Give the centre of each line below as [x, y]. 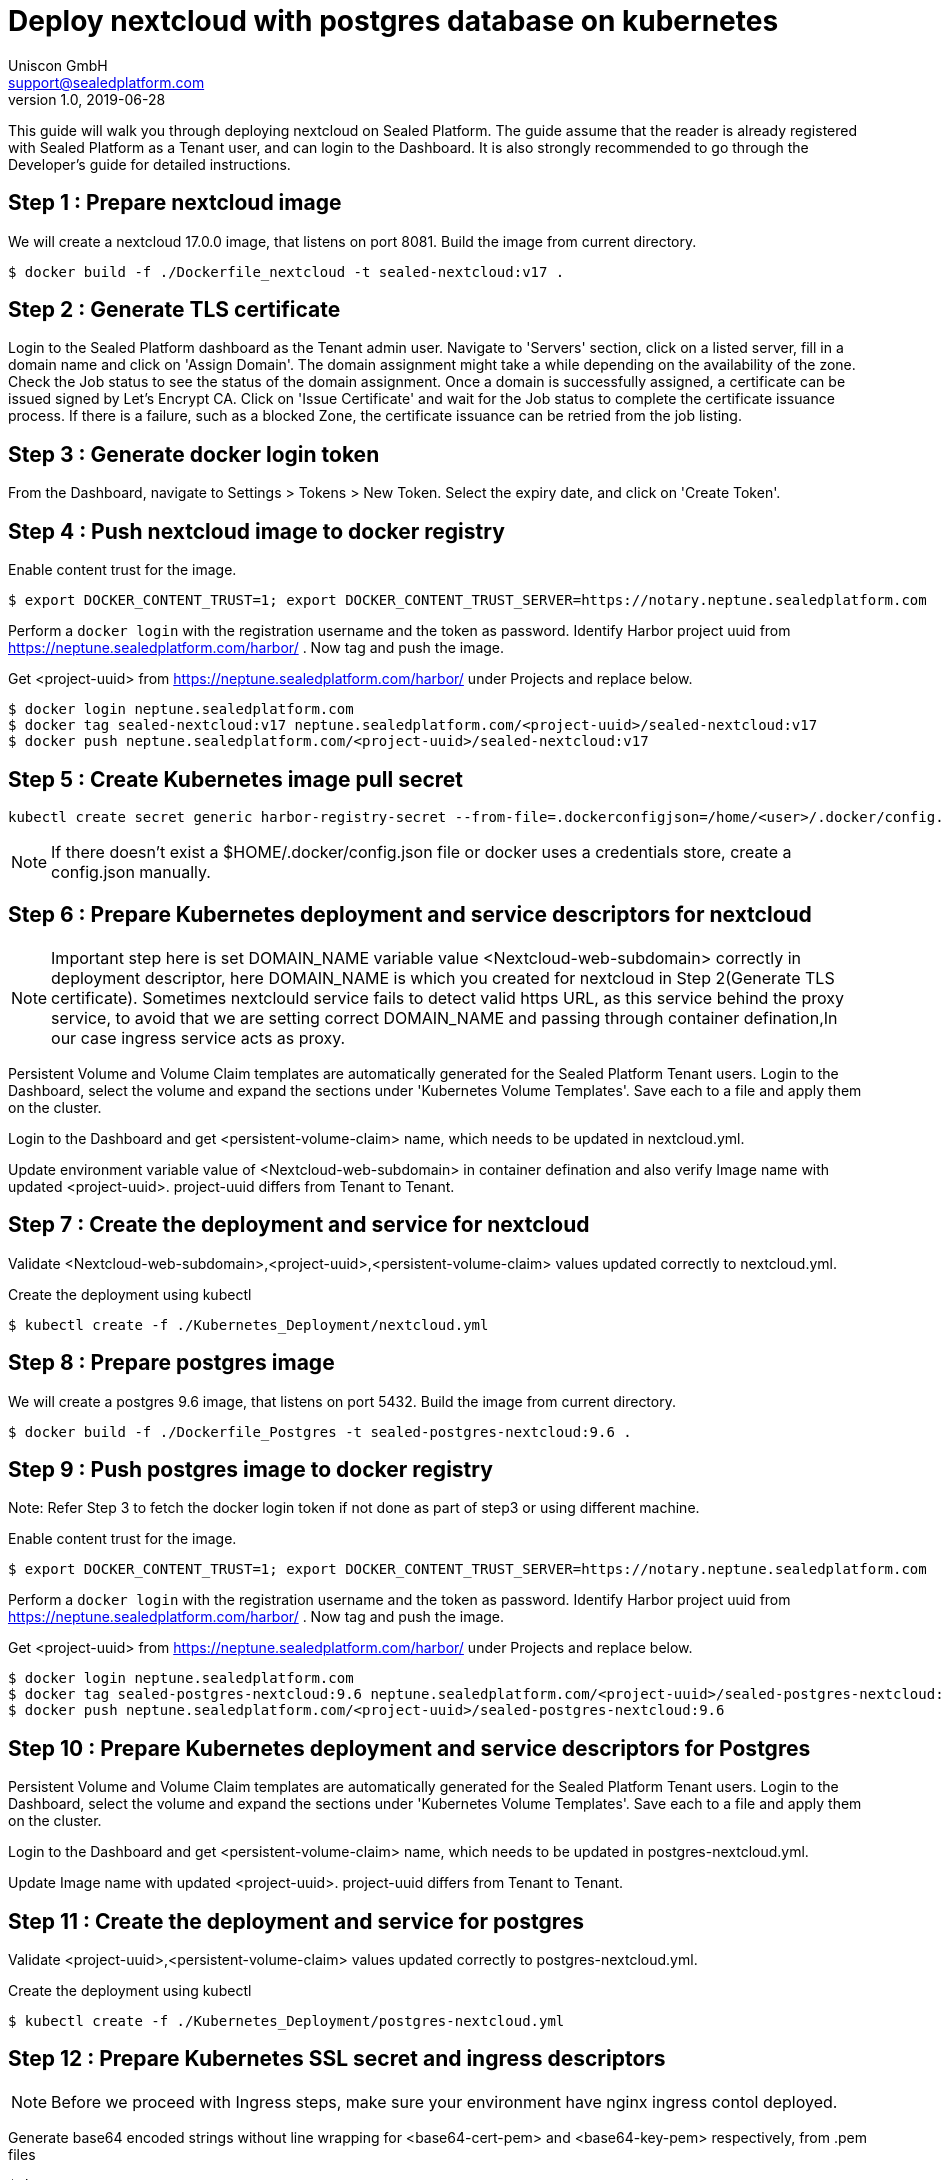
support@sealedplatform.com [106, 82]
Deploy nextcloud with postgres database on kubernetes [393, 21]
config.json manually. [131, 871]
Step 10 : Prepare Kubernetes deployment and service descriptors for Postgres [409, 1748]
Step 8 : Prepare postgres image [171, 1363]
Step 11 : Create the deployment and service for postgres [296, 1921]
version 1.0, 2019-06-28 [87, 99]
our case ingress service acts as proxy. [198, 1037]
